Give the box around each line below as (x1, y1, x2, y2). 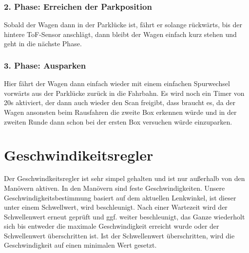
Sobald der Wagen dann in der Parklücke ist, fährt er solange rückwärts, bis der (4, 19, 242, 30)
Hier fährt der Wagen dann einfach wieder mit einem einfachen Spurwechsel (4, 78, 230, 89)
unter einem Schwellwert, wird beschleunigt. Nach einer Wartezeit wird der (4, 202, 228, 212)
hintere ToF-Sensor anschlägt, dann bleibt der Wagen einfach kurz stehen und (4, 29, 237, 39)
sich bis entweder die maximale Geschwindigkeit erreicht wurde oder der (4, 221, 219, 231)
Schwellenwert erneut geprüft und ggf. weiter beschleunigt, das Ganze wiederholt (4, 211, 245, 221)
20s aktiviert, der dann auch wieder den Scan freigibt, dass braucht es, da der (4, 97, 236, 108)
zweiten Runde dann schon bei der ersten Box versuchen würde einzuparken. (4, 116, 232, 126)
